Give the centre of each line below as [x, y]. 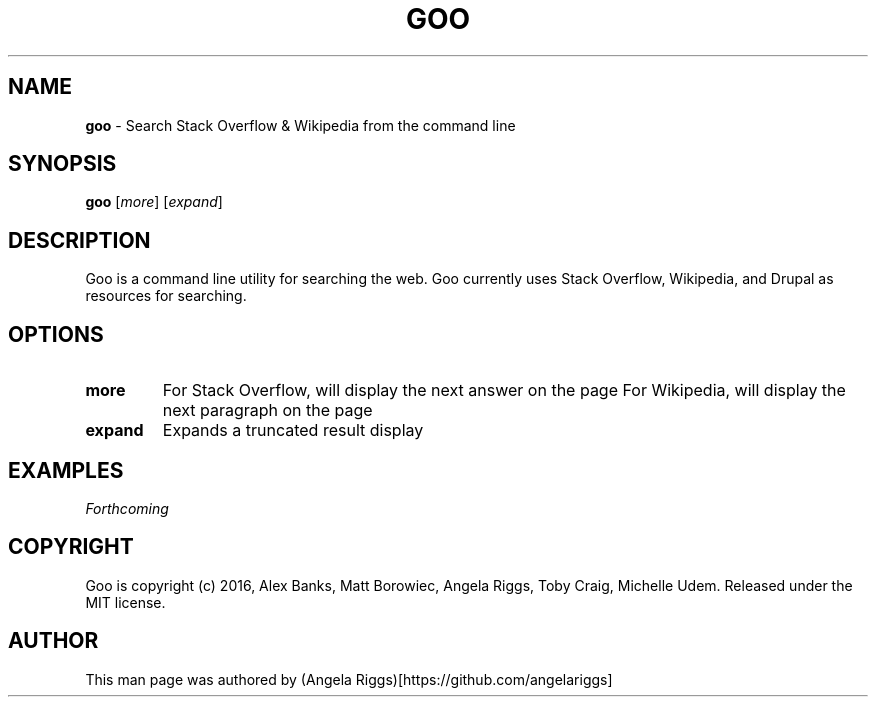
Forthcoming [127, 508]
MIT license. [125, 602]
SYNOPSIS [62, 164]
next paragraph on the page [267, 410]
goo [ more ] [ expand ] [154, 202]
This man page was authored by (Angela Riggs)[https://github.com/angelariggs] [349, 679]
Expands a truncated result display [293, 430]
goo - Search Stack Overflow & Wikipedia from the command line [300, 125]
